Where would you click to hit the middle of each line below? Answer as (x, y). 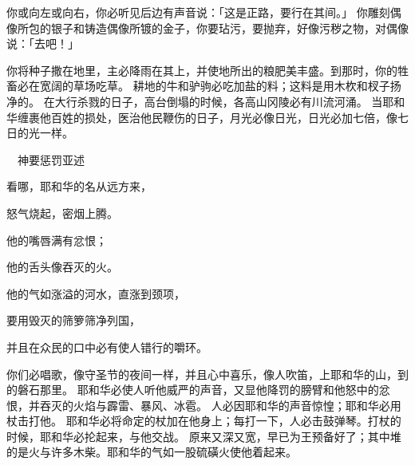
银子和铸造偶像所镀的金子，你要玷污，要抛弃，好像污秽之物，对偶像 (229, 28)
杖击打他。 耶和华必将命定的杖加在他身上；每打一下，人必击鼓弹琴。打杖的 (204, 421)
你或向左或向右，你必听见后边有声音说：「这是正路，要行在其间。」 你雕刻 (198, 12)
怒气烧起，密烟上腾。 (62, 213)
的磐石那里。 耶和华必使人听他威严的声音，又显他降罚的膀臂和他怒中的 (193, 390)
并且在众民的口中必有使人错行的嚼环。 (107, 347)
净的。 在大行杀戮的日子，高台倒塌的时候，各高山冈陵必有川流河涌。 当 (195, 101)
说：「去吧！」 (43, 43)
